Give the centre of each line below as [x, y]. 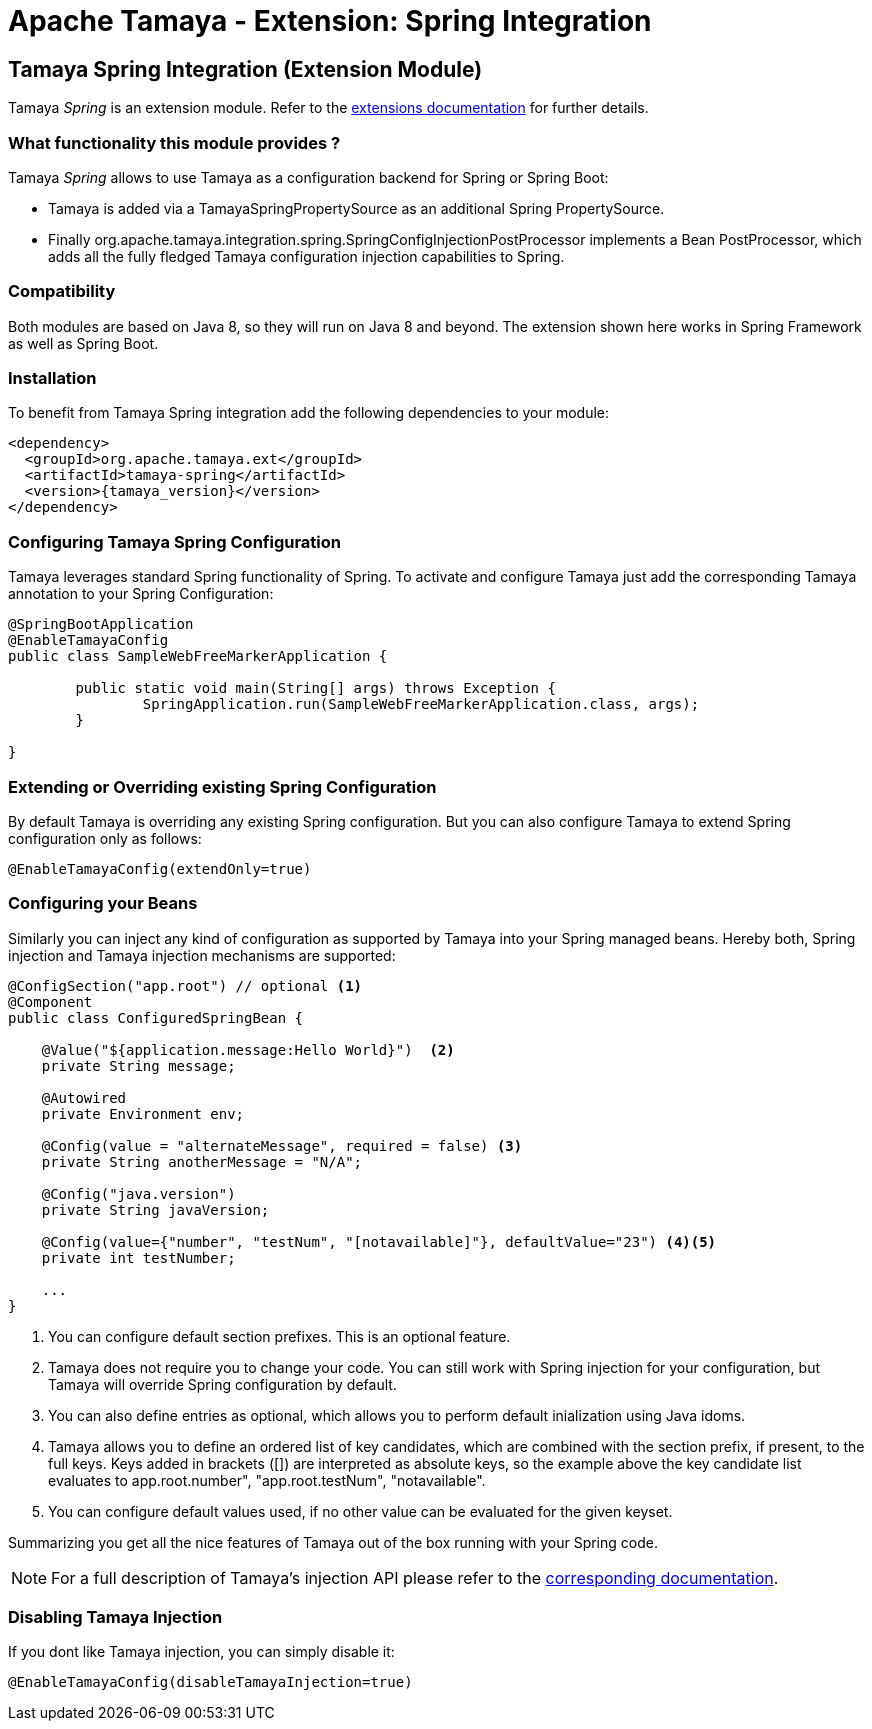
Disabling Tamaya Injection [115, 1617]
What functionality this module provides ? [174, 142]
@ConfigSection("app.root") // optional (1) [185, 985]
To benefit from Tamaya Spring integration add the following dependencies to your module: [309, 413]
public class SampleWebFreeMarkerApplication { [198, 656]
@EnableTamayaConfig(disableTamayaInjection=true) [210, 1682]
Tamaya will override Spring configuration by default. [222, 1384]
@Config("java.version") [138, 1193]
